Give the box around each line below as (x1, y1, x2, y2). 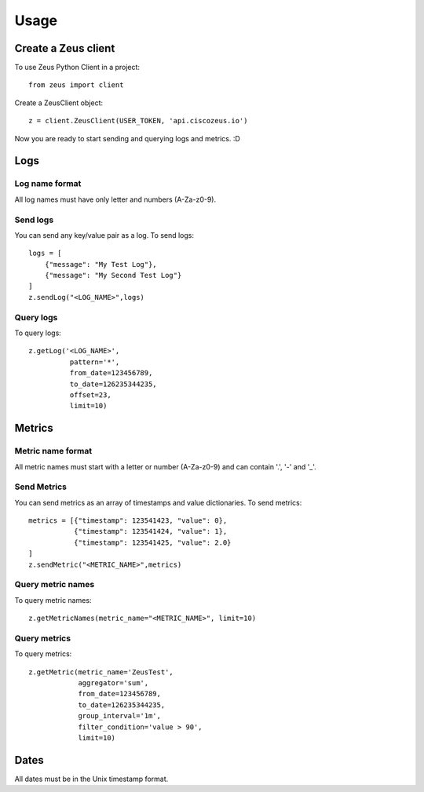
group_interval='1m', (78, 711, 161, 721)
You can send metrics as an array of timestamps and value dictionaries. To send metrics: (14, 498, 302, 507)
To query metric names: (14, 595, 92, 604)
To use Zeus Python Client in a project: (14, 63, 141, 72)
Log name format (14, 178, 82, 189)
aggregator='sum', (78, 679, 149, 688)
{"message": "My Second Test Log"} (44, 271, 182, 280)
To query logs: (14, 328, 62, 338)
